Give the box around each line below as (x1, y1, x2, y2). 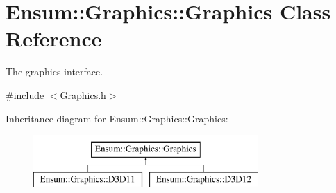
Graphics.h (60, 87, 106, 102)
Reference (6, 24, 102, 53)
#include (6, 87, 44, 102)
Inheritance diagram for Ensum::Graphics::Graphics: (6, 111, 228, 125)
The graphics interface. (6, 64, 103, 79)
